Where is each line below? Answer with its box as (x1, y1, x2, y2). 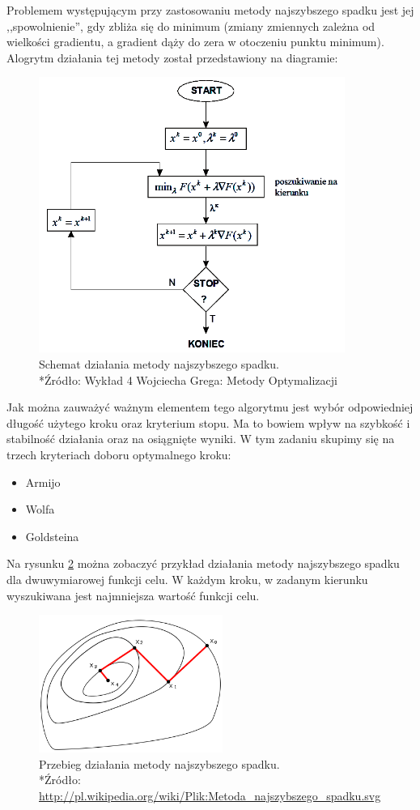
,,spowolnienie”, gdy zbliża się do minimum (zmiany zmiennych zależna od (6, 17, 375, 34)
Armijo (25, 473, 61, 490)
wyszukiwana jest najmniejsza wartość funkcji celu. (6, 586, 260, 603)
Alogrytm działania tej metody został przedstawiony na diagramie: (6, 49, 338, 66)
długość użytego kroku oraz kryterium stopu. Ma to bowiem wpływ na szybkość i (6, 414, 410, 431)
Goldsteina (25, 527, 79, 544)
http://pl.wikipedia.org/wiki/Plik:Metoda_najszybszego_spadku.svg (39, 787, 381, 804)
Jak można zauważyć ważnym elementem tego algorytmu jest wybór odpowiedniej (6, 399, 414, 416)
